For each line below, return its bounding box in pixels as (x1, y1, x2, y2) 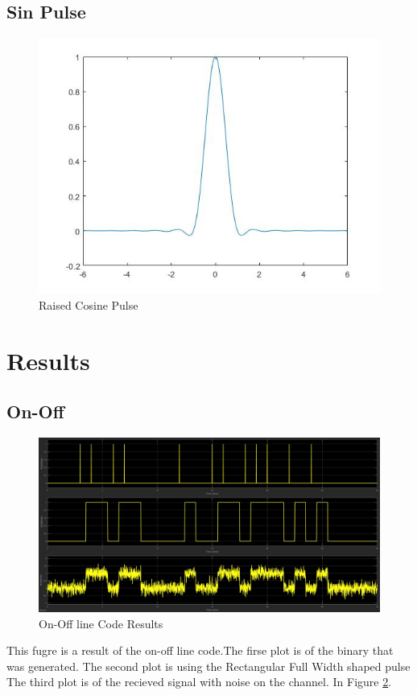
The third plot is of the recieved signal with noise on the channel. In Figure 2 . (6, 673, 392, 690)
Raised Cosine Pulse (39, 296, 138, 313)
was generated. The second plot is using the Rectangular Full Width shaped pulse (6, 657, 411, 674)
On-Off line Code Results (39, 615, 163, 631)
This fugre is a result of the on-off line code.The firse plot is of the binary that (6, 642, 394, 659)
